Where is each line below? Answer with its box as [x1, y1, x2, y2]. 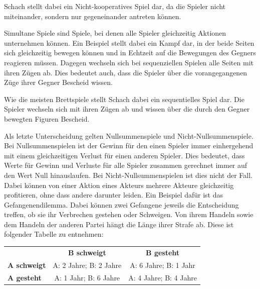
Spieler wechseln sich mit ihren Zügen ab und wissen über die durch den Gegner [4, 104, 250, 114]
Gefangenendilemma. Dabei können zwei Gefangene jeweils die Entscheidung [4, 199, 239, 210]
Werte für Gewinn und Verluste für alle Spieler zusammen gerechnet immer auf [4, 160, 247, 170]
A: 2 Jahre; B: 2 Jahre [53, 259, 122, 270]
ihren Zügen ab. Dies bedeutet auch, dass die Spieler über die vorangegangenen [4, 67, 247, 77]
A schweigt [8, 259, 46, 270]
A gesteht [8, 272, 42, 282]
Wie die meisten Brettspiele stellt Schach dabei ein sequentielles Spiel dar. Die [4, 93, 244, 104]
